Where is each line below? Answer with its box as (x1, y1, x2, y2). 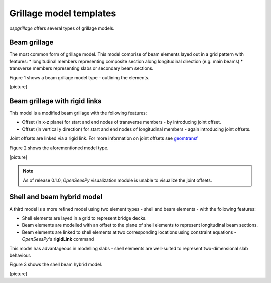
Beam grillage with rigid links (9, 97, 102, 105)
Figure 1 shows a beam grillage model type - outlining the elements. (9, 74, 150, 80)
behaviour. (9, 252, 32, 258)
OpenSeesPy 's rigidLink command (22, 236, 94, 242)
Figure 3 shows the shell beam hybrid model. (9, 261, 102, 268)
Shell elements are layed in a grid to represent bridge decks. (22, 215, 147, 221)
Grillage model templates (9, 8, 116, 19)
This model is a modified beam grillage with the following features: (9, 110, 147, 116)
